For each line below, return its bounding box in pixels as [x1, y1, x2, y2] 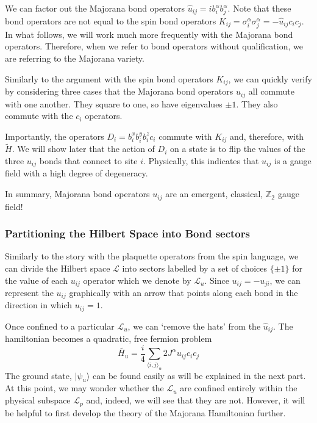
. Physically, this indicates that [143, 154, 259, 167]
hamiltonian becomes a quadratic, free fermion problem [5, 332, 212, 345]
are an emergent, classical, [165, 187, 263, 200]
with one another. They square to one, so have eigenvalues [5, 97, 223, 110]
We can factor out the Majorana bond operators [5, 2, 185, 14]
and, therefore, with [230, 129, 304, 142]
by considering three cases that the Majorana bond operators [5, 85, 233, 98]
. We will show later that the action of [12, 142, 155, 155]
